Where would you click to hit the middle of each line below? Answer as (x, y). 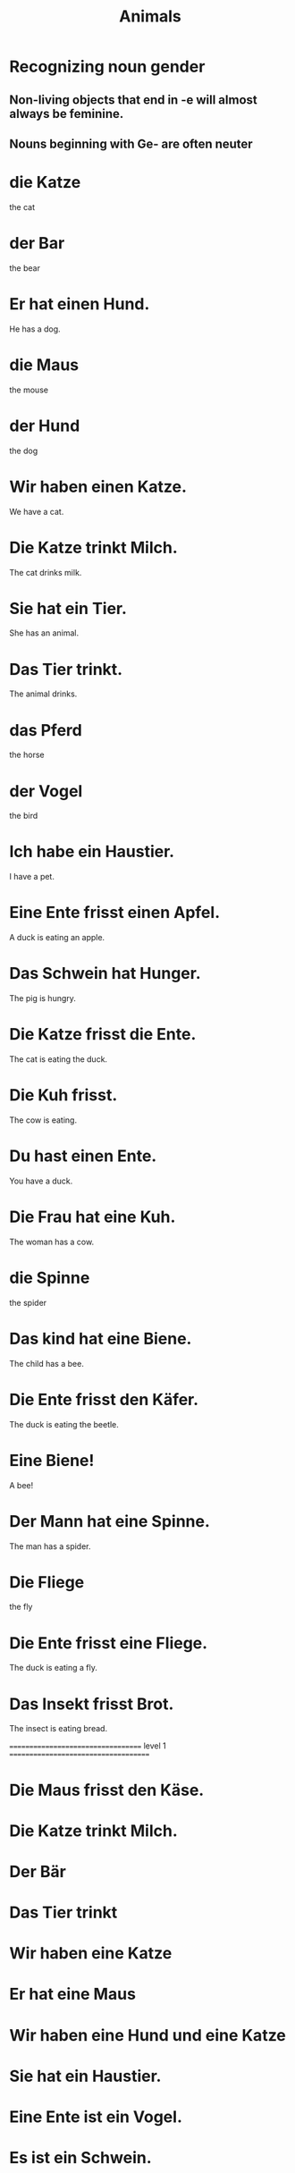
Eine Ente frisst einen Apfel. (115, 913)
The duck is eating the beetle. (64, 1424)
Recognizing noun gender (107, 67)
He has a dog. (35, 329)
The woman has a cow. (52, 1242)
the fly (21, 1607)
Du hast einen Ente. (83, 1156)
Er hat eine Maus (73, 1994)
